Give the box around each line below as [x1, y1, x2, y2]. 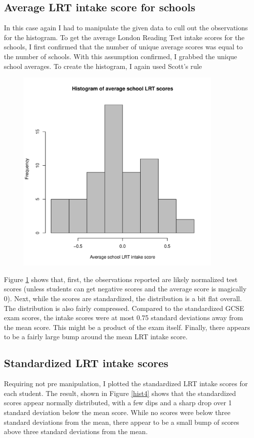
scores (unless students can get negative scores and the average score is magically [4, 284, 247, 294]
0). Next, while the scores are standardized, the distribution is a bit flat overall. [4, 293, 242, 303]
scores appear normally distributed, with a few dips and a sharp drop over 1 [4, 397, 232, 408]
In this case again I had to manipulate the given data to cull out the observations [4, 22, 248, 33]
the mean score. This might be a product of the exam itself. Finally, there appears [4, 322, 250, 332]
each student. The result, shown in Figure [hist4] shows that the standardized [4, 388, 236, 398]
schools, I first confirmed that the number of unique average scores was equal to [4, 42, 243, 52]
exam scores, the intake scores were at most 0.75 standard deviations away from [4, 312, 243, 323]
